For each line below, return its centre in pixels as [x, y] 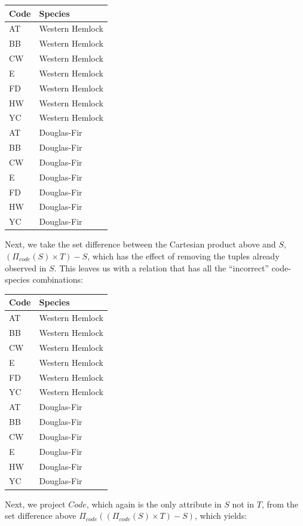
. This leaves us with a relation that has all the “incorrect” [161, 267]
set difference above [41, 516]
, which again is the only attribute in [154, 504]
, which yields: [221, 516]
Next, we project [35, 504]
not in [243, 504]
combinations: [58, 279]
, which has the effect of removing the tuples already [183, 256]
